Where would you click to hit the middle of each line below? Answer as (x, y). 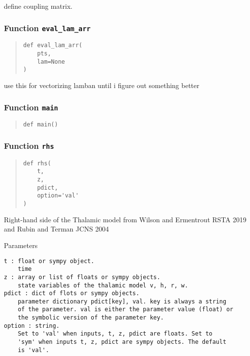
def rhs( (37, 163)
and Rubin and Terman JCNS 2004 (57, 229)
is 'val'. (33, 350)
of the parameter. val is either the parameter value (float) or (125, 310)
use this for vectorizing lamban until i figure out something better (102, 85)
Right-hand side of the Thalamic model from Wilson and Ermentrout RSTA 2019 (125, 219)
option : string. (32, 326)
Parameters (21, 245)
